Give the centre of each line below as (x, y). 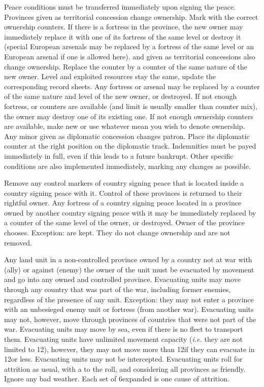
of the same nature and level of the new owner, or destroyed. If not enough (121, 96)
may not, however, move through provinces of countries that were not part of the (130, 319)
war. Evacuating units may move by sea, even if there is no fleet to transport (124, 329)
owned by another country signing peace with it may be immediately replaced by (130, 212)
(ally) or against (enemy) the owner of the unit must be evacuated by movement (129, 269)
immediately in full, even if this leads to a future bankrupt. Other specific (119, 155)
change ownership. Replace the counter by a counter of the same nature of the (126, 66)
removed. (18, 242)
